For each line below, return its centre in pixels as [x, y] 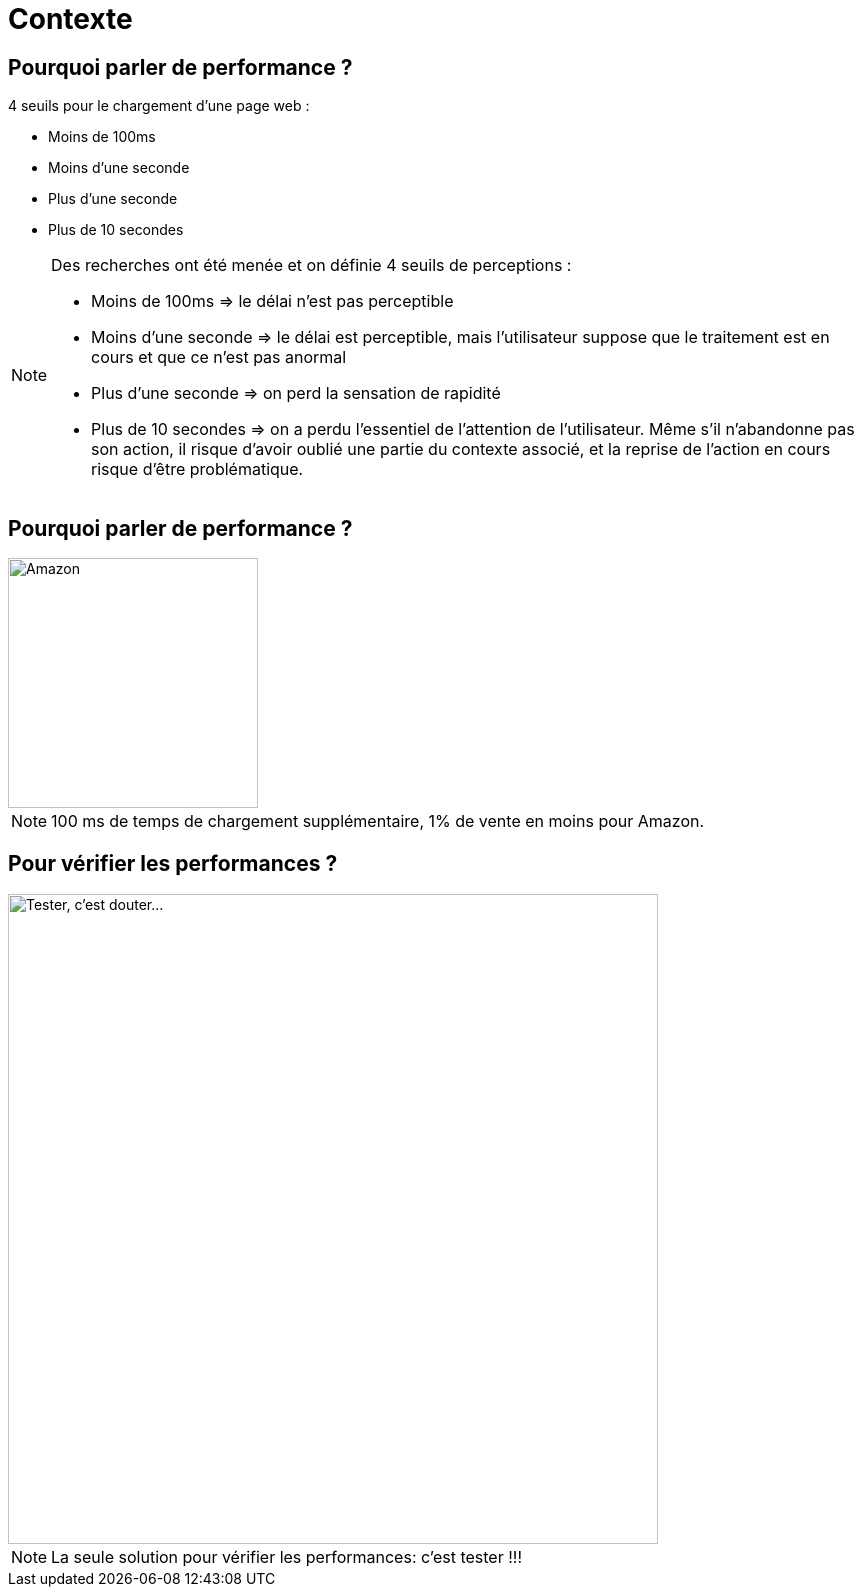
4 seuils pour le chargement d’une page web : [159, 106]
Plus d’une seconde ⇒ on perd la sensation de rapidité [296, 393]
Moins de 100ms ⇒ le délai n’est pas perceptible [272, 301]
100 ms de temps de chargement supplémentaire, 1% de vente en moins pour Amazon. [378, 821]
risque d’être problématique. [197, 469]
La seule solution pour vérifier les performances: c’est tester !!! [287, 1556]
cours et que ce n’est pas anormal [219, 357]
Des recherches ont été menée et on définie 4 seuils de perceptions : [311, 265]
